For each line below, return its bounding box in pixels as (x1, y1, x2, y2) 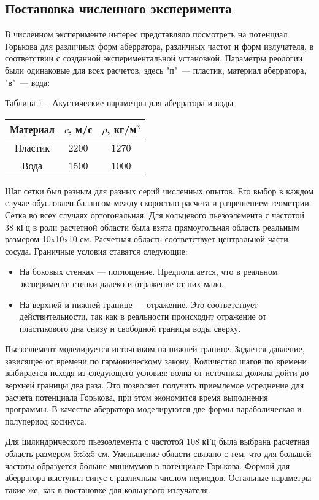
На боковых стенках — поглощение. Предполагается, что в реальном (19, 265, 278, 278)
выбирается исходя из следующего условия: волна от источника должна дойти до (5, 366, 309, 379)
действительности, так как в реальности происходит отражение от (19, 310, 267, 323)
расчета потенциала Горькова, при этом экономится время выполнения (5, 390, 268, 403)
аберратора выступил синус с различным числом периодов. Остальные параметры (5, 471, 312, 484)
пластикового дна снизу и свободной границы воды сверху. (19, 321, 241, 334)
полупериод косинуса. (5, 414, 87, 427)
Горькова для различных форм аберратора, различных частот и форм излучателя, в (5, 39, 314, 52)
